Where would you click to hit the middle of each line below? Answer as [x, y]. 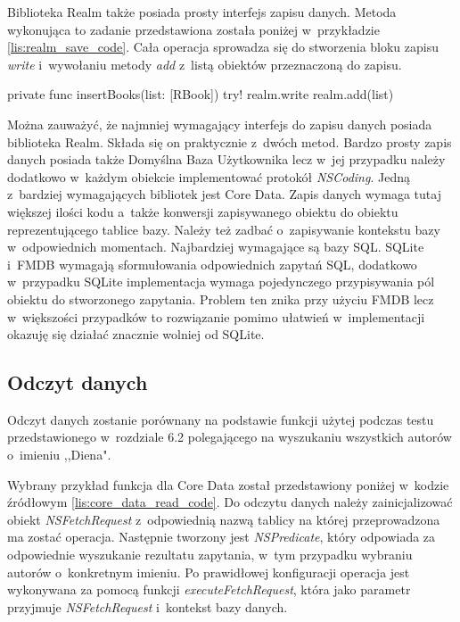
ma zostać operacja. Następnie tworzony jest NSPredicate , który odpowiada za [222, 537]
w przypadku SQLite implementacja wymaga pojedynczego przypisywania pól [221, 282]
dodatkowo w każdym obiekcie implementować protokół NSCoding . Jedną [209, 176]
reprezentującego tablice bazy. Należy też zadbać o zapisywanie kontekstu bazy [224, 229]
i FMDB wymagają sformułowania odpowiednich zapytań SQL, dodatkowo [212, 264]
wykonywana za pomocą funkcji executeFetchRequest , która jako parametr [209, 589]
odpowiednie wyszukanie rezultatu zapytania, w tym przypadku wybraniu [210, 555]
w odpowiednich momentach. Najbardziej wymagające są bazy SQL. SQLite [216, 247]
